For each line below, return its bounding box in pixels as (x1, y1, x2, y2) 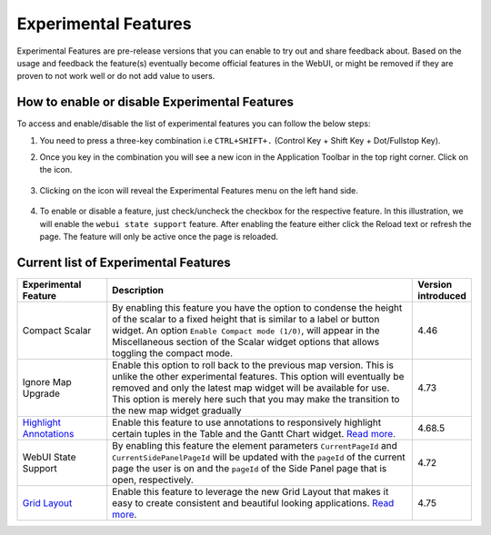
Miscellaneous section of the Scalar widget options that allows (112, 335, 380, 348)
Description (112, 283, 164, 296)
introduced (417, 289, 467, 302)
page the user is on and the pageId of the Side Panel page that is (112, 461, 387, 474)
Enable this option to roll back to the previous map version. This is (112, 359, 395, 372)
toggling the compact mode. (112, 346, 234, 359)
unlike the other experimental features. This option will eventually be (112, 370, 405, 382)
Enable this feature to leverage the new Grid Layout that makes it (112, 485, 389, 498)
